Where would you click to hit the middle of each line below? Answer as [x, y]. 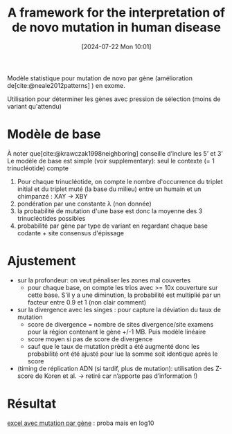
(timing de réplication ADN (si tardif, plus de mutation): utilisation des [116, 368]
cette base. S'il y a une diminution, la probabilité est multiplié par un [124, 295]
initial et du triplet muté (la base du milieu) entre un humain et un [109, 189]
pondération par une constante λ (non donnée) [84, 204]
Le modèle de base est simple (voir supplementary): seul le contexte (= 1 [111, 161]
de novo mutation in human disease [116, 27]
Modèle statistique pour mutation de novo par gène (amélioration [100, 78]
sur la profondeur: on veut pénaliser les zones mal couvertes [104, 280]
